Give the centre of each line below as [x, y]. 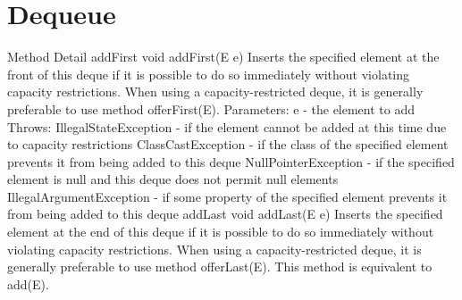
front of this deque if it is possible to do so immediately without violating [209, 74]
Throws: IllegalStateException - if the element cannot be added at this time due [227, 126]
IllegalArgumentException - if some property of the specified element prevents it [227, 196]
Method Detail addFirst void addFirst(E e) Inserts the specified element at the [223, 57]
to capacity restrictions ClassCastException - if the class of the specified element [228, 144]
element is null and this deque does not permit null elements [173, 179]
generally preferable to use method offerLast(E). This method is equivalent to [220, 267]
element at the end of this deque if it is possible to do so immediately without [221, 232]
